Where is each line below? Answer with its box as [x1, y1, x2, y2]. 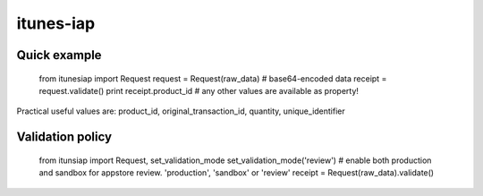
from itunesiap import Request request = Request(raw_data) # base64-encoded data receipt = [38, 72, 387, 84]
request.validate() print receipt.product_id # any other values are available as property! [38, 85, 360, 96]
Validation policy [16, 130, 112, 145]
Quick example [16, 47, 102, 63]
